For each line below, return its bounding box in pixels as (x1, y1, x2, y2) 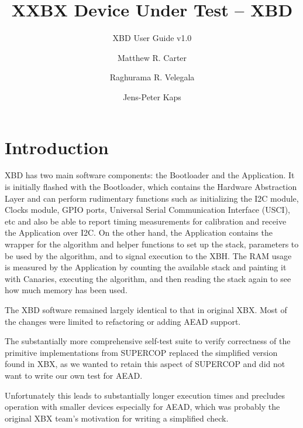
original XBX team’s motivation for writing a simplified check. (5, 412, 229, 424)
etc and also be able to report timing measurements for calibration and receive (5, 215, 287, 227)
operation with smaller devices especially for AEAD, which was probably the (5, 400, 280, 413)
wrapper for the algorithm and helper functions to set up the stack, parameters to (5, 238, 299, 250)
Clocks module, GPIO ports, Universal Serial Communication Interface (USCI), (5, 203, 290, 216)
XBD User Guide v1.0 (112, 32, 192, 44)
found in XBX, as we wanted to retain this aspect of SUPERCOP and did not (5, 358, 285, 370)
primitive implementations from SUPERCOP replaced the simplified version (5, 346, 278, 358)
